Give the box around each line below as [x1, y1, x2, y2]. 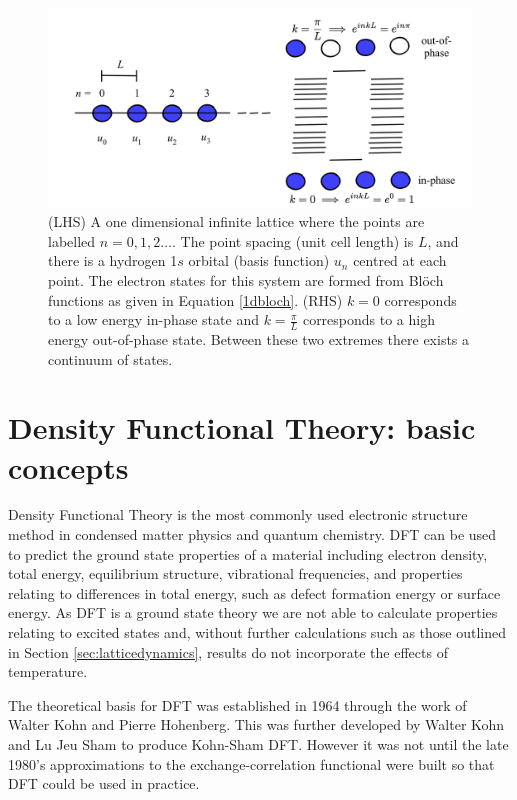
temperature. [8, 661, 88, 682]
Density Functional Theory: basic [8, 407, 476, 448]
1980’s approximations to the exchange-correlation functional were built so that [8, 753, 495, 774]
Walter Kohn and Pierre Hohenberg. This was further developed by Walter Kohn [8, 714, 505, 735]
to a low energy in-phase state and [48, 309, 259, 330]
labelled [48, 230, 96, 251]
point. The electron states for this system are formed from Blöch [48, 269, 444, 290]
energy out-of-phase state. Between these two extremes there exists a [48, 328, 470, 349]
